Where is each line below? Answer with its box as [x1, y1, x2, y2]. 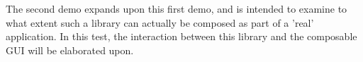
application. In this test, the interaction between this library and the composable [6, 29, 357, 44]
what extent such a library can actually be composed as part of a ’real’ [6, 15, 314, 30]
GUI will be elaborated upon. [6, 42, 134, 57]
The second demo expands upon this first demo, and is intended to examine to [6, 1, 347, 15]
